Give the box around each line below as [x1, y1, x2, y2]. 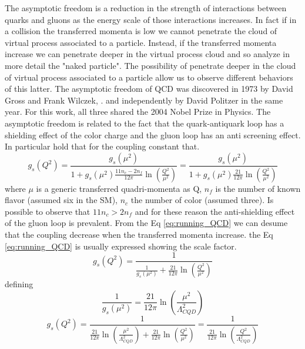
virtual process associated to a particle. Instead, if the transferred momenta [5, 36, 277, 48]
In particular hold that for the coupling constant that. [5, 140, 200, 152]
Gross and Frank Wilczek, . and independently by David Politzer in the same [5, 94, 283, 106]
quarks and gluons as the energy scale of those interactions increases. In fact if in [5, 13, 297, 25]
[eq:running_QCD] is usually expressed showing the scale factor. [5, 240, 237, 252]
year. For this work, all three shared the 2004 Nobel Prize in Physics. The [5, 105, 271, 118]
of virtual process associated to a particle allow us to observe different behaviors [5, 71, 293, 83]
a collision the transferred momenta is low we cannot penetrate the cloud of [5, 25, 277, 37]
